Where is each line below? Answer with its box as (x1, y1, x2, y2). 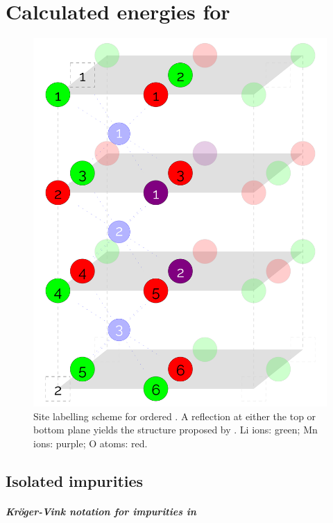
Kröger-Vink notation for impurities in (6, 504, 196, 518)
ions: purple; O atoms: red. (33, 436, 148, 451)
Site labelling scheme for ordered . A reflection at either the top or (33, 408, 316, 423)
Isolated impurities (6, 470, 144, 492)
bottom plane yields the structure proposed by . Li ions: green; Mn (33, 422, 318, 437)
